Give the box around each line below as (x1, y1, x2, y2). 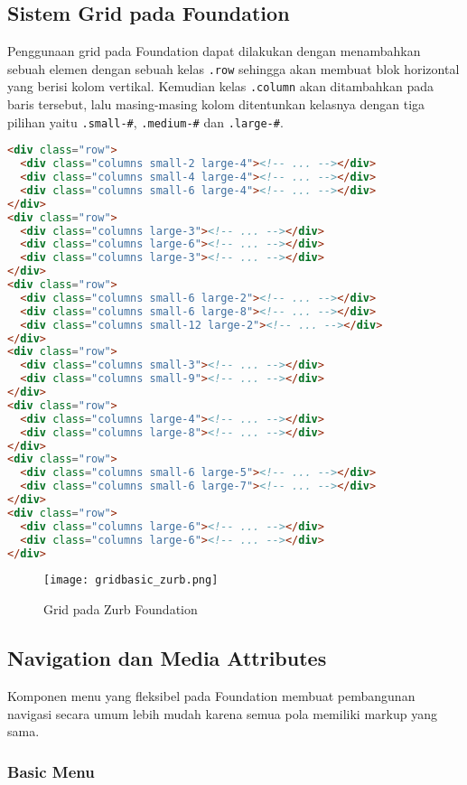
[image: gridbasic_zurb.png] (43, 574, 219, 587)
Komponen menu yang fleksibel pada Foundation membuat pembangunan (7, 686, 416, 705)
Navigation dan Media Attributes (7, 644, 327, 672)
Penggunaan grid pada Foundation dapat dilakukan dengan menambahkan (7, 42, 421, 61)
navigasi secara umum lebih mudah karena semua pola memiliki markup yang (7, 704, 437, 723)
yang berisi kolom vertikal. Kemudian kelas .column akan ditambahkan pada (7, 77, 434, 96)
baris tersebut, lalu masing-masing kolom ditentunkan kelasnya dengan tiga (7, 95, 425, 114)
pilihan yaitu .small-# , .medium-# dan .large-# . (7, 112, 284, 131)
